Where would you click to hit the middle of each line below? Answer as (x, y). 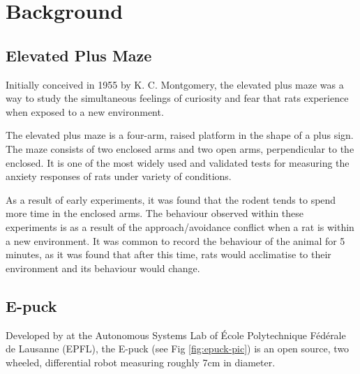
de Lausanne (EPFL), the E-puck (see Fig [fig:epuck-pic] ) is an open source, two (178, 349)
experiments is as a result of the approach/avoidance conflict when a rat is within (180, 226)
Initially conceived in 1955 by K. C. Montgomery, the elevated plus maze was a (175, 84)
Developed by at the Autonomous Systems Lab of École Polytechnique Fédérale (176, 335)
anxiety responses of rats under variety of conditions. (119, 176)
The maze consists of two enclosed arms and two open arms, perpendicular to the (180, 148)
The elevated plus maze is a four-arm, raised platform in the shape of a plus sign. (180, 135)
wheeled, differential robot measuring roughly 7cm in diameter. (141, 362)
